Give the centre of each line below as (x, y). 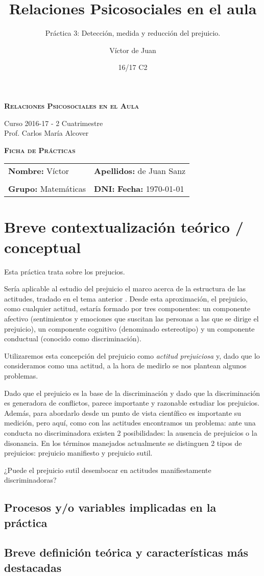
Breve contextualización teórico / (124, 227)
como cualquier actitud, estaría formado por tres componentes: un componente (127, 308)
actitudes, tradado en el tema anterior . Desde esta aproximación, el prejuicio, (126, 298)
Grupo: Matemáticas (47, 189)
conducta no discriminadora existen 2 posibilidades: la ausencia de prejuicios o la (131, 432)
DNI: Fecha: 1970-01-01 (139, 189)
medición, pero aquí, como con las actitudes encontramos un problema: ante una (130, 423)
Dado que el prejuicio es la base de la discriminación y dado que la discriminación (132, 393)
